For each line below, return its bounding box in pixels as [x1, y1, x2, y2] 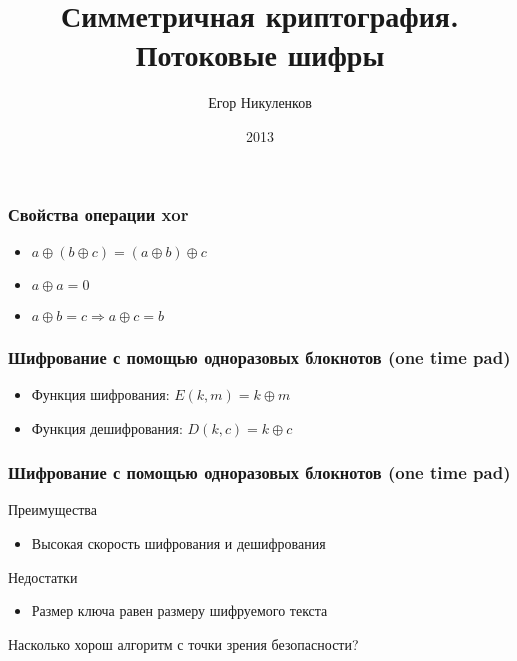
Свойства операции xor [8, 201, 189, 226]
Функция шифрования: [31, 384, 170, 405]
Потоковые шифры [135, 34, 385, 75]
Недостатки [8, 566, 78, 587]
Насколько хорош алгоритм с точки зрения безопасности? [8, 633, 359, 654]
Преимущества [8, 499, 97, 520]
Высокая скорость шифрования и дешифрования [31, 533, 326, 554]
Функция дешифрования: [31, 417, 183, 438]
